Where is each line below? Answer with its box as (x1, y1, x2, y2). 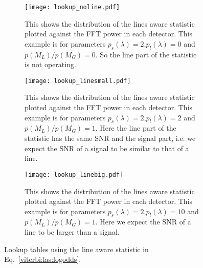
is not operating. (25, 59, 76, 70)
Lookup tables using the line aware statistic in (4, 243, 149, 254)
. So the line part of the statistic (95, 49, 197, 59)
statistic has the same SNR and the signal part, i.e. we (25, 133, 196, 143)
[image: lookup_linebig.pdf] (25, 171, 124, 178)
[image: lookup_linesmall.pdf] (25, 77, 131, 85)
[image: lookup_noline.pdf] (25, 4, 120, 11)
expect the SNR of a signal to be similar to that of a (25, 142, 189, 153)
